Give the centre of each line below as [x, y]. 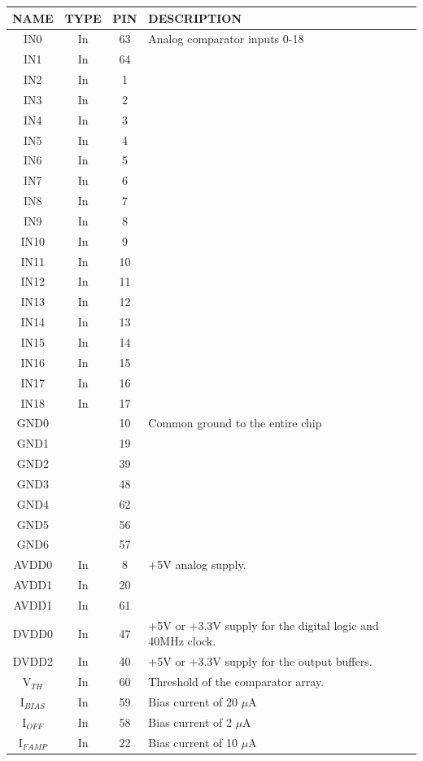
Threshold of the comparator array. [236, 682]
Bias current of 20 [193, 701]
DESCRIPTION [195, 17]
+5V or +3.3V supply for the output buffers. [260, 661]
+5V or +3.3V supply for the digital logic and [264, 625]
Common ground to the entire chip [235, 423]
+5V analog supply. [197, 564]
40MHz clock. [182, 641]
